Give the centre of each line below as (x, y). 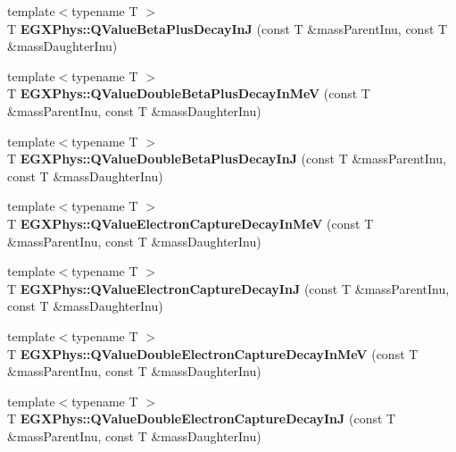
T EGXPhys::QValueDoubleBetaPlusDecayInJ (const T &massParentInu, (227, 159)
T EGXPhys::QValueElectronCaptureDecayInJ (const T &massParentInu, (228, 288)
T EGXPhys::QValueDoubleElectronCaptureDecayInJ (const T (202, 419)
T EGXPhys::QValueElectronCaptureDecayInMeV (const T (191, 223)
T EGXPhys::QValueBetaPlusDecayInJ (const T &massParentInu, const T (228, 28)
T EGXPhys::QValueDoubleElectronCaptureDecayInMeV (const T (213, 353)
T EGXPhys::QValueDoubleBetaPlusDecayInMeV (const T (189, 93)
